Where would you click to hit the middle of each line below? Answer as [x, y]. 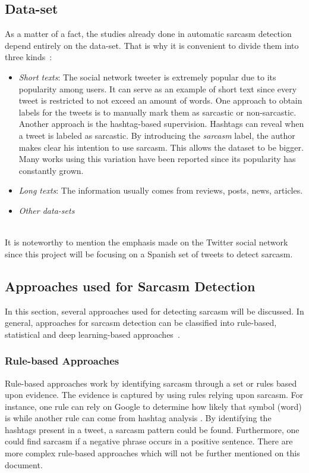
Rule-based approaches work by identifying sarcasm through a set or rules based [151, 383]
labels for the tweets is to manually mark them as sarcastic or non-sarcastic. [157, 112]
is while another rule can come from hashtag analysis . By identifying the [138, 418]
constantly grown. [51, 170]
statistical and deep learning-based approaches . [92, 334]
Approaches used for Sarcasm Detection [130, 286]
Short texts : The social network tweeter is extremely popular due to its [147, 77]
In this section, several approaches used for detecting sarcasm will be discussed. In [154, 311]
